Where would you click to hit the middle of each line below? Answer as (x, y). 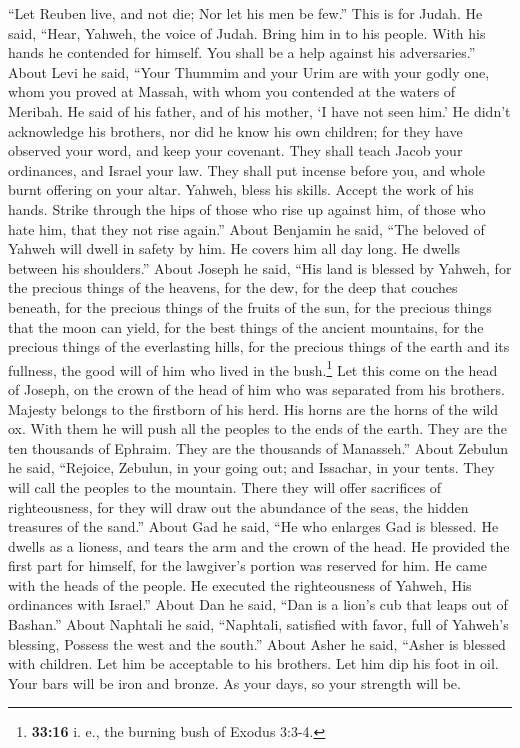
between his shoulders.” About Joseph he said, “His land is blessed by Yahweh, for (260, 267)
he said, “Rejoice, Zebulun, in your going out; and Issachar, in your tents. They (251, 467)
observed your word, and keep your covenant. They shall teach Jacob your (235, 150)
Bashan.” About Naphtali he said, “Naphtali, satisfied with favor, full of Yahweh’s (258, 624)
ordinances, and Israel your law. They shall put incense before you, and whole (246, 169)
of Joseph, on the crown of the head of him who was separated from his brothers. (256, 388)
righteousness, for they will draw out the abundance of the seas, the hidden (238, 506)
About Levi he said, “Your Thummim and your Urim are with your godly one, (249, 71)
